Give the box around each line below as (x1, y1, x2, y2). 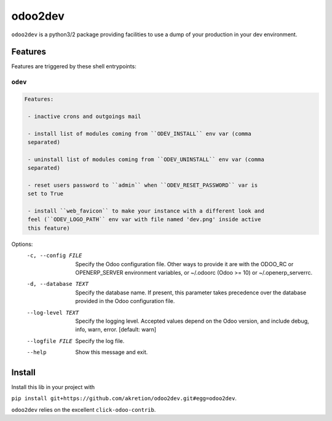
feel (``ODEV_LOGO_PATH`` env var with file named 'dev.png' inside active (28, 216, 261, 223)
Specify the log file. (75, 337, 125, 344)
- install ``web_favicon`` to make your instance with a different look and (28, 208, 264, 214)
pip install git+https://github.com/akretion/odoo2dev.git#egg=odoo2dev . (11, 395, 237, 402)
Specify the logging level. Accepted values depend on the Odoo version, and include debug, (75, 317, 310, 325)
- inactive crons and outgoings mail (28, 112, 141, 120)
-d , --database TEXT (26, 280, 89, 288)
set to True (28, 191, 64, 197)
